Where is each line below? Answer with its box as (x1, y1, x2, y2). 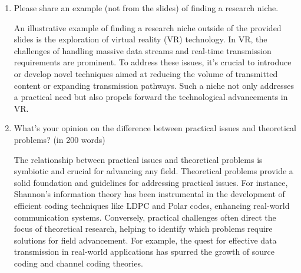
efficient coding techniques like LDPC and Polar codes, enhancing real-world (14, 199, 290, 211)
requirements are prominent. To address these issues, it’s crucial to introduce (14, 56, 292, 68)
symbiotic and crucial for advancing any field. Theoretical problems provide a (14, 165, 293, 177)
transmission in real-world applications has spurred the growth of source (14, 245, 275, 258)
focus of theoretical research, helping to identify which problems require (14, 222, 273, 235)
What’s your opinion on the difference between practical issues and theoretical (14, 122, 296, 134)
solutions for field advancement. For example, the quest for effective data (14, 234, 277, 246)
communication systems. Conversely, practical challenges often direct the (14, 211, 276, 223)
